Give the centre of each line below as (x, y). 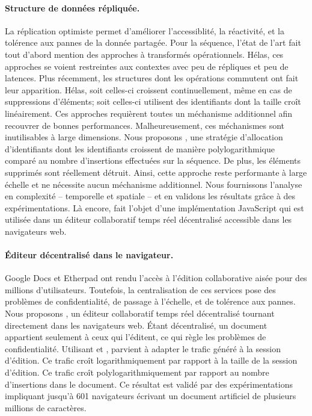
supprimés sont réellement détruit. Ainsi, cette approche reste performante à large (156, 172)
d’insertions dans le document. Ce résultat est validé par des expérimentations (149, 384)
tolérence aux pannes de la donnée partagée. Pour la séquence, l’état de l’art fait (153, 42)
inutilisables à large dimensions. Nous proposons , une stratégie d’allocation (144, 137)
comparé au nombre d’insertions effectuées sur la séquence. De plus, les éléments (153, 160)
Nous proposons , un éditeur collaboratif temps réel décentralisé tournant (140, 313)
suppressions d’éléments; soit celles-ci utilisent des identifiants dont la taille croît (153, 101)
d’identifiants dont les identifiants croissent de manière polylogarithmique (140, 148)
